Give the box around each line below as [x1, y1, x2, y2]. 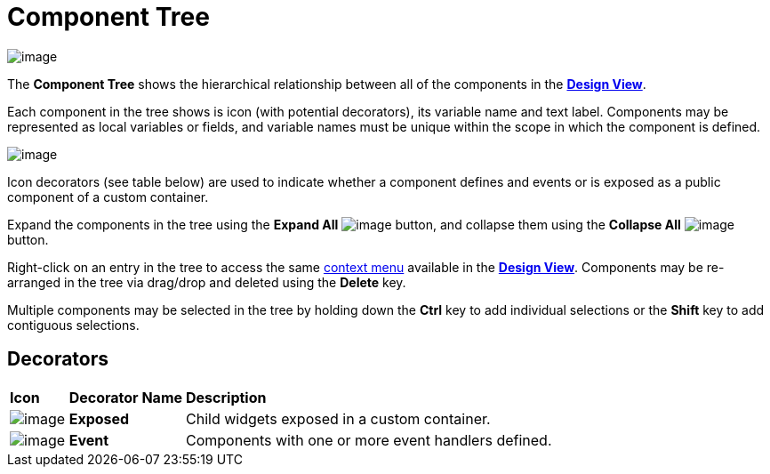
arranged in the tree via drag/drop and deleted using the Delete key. [7, 274, 406, 290]
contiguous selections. [7, 317, 140, 333]
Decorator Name [68, 388, 183, 406]
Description [186, 388, 267, 406]
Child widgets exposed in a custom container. [186, 409, 491, 428]
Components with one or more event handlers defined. [186, 430, 552, 449]
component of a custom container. [7, 189, 209, 205]
